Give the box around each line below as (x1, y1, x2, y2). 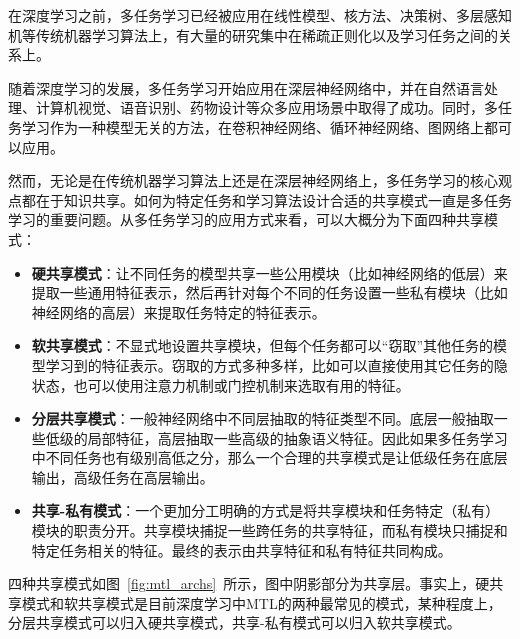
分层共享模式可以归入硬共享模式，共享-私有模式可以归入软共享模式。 (8, 612, 461, 633)
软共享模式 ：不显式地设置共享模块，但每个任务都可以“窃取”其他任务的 (31, 335, 494, 356)
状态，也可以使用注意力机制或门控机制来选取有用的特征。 (31, 374, 410, 395)
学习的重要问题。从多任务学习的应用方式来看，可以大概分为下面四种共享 (8, 209, 484, 230)
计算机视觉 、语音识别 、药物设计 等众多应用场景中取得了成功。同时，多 (35, 97, 498, 118)
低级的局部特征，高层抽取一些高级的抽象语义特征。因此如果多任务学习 (45, 427, 508, 448)
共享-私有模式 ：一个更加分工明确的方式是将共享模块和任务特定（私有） (31, 500, 500, 521)
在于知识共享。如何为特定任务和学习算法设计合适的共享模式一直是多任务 (35, 189, 512, 210)
